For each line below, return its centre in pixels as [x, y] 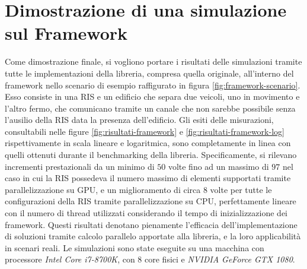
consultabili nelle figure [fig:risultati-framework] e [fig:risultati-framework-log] [145, 131]
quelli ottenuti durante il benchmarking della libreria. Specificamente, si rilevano [151, 155]
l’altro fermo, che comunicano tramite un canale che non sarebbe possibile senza [150, 108]
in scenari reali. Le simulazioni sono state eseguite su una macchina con [135, 247]
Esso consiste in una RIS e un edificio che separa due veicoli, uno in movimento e [152, 96]
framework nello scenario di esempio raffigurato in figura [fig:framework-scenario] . [153, 85]
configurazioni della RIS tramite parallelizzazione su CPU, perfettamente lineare [151, 201]
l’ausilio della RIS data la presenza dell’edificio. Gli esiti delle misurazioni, [139, 120]
